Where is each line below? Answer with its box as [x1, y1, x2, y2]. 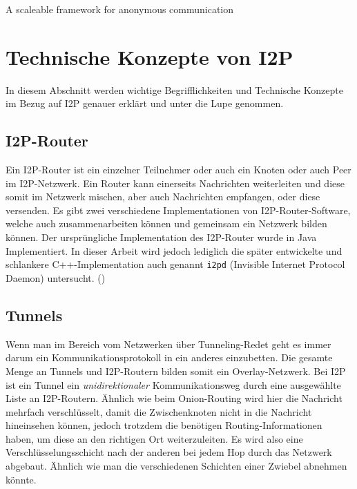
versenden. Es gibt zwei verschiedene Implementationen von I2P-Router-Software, [6, 202, 351, 217]
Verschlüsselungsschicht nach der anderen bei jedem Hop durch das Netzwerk [6, 445, 332, 459]
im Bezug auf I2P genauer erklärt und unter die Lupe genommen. [6, 96, 284, 111]
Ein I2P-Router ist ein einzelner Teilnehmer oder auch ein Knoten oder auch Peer [6, 162, 351, 177]
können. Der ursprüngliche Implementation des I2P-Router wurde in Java [6, 230, 317, 245]
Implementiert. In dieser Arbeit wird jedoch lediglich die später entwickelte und [6, 243, 342, 258]
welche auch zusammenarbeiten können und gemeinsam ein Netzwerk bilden [6, 216, 327, 231]
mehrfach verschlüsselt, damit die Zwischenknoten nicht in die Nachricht [6, 404, 312, 419]
